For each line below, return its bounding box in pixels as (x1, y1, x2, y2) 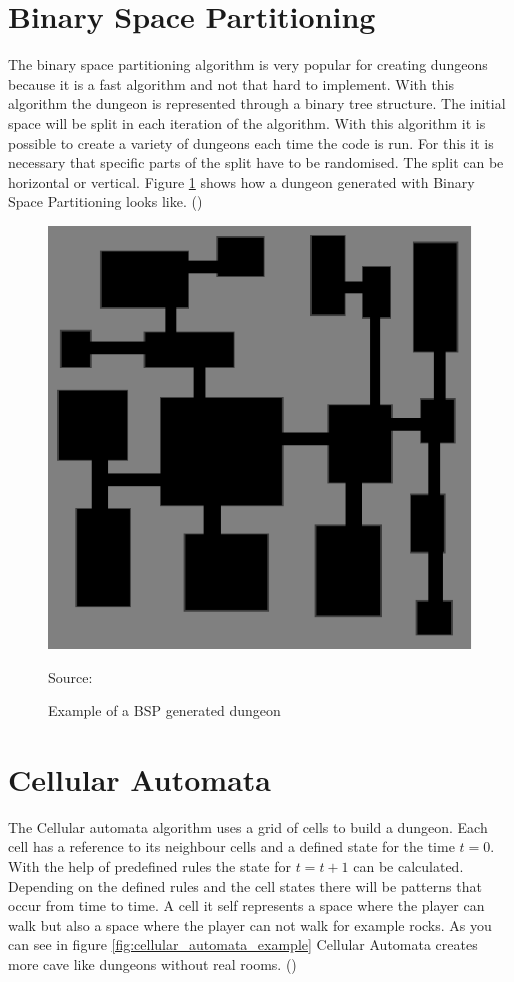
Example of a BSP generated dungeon (48, 700, 281, 721)
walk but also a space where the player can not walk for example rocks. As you (8, 914, 492, 935)
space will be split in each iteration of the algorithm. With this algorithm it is (8, 112, 486, 133)
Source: (48, 666, 93, 687)
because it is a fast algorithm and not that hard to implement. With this (8, 73, 455, 94)
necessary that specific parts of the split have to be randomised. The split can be (8, 152, 504, 173)
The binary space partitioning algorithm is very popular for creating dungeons (8, 54, 488, 75)
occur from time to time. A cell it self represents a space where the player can (8, 895, 485, 916)
